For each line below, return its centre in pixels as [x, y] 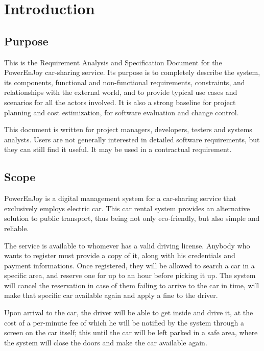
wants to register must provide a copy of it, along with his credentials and [120, 255]
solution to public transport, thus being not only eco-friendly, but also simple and [132, 218]
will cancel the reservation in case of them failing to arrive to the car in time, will [132, 285]
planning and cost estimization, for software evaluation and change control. [122, 112]
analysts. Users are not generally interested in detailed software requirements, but [132, 139]
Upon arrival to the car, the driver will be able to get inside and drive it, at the [129, 312]
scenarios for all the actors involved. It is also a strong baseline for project [120, 102]
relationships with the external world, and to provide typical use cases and [121, 92]
